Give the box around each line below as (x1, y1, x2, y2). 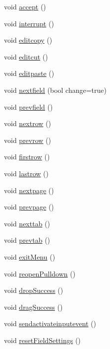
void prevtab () (4, 235, 51, 245)
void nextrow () (4, 118, 51, 129)
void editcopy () (4, 35, 53, 45)
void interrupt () (4, 18, 54, 28)
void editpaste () (4, 68, 55, 78)
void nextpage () (4, 185, 54, 195)
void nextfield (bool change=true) (4, 84, 107, 95)
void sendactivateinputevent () (4, 318, 96, 329)
